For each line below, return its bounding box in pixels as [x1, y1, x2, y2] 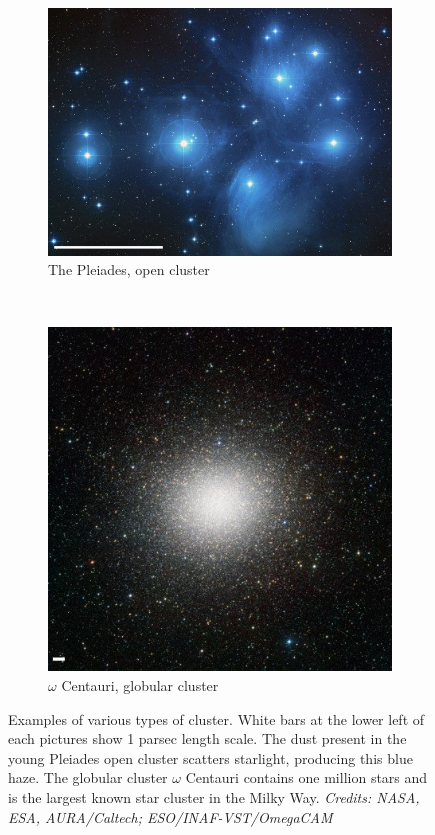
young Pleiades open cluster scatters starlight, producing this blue [8, 747, 413, 768]
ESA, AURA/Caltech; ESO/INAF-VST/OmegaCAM [8, 806, 333, 827]
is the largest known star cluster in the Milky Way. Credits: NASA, [8, 787, 420, 808]
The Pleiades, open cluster [48, 259, 210, 280]
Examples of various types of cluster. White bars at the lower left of [8, 708, 425, 729]
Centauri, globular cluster [61, 675, 219, 696]
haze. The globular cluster [8, 767, 168, 788]
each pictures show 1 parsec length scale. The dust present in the [8, 728, 407, 749]
